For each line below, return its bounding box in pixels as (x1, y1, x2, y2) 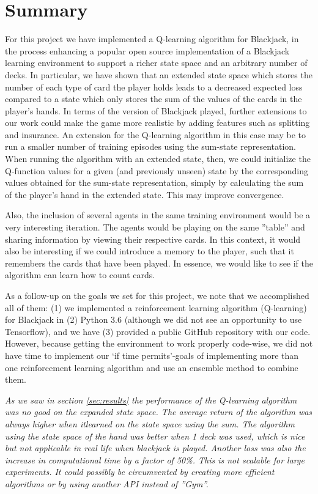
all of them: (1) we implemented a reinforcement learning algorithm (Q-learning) (5, 301, 307, 314)
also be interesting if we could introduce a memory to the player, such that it (5, 245, 294, 257)
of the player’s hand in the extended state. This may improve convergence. (5, 188, 284, 201)
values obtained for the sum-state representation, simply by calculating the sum (5, 176, 304, 189)
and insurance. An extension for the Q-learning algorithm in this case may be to (5, 128, 306, 141)
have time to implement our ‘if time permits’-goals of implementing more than (5, 348, 299, 361)
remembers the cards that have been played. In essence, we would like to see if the (5, 256, 314, 269)
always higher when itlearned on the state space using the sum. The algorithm (5, 417, 295, 430)
